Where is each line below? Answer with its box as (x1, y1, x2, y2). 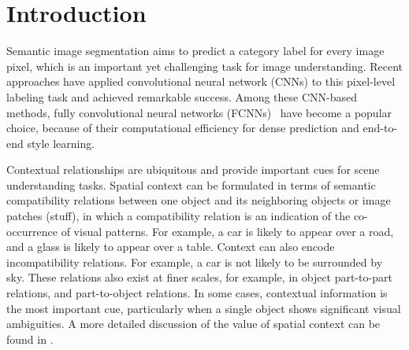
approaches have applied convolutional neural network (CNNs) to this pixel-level (6, 73, 396, 90)
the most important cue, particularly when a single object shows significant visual (6, 300, 401, 316)
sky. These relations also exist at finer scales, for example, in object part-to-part (6, 269, 392, 286)
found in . (6, 330, 54, 347)
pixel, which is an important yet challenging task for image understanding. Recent (6, 57, 403, 74)
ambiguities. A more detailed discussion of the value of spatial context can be (6, 315, 381, 332)
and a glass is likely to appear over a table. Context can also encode (6, 238, 335, 255)
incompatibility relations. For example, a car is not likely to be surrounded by (6, 253, 383, 270)
